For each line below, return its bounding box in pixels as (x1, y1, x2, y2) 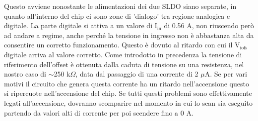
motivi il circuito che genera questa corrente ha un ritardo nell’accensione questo (4, 78, 249, 88)
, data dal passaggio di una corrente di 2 (75, 69, 198, 79)
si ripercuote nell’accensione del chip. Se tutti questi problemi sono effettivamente (4, 88, 252, 98)
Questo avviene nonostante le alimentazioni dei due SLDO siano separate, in (4, 1, 237, 11)
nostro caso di (4, 69, 46, 79)
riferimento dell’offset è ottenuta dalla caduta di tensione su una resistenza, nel (4, 59, 244, 69)
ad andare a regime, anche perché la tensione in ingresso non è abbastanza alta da (4, 30, 254, 40)
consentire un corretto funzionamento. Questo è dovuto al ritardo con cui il (4, 40, 233, 50)
